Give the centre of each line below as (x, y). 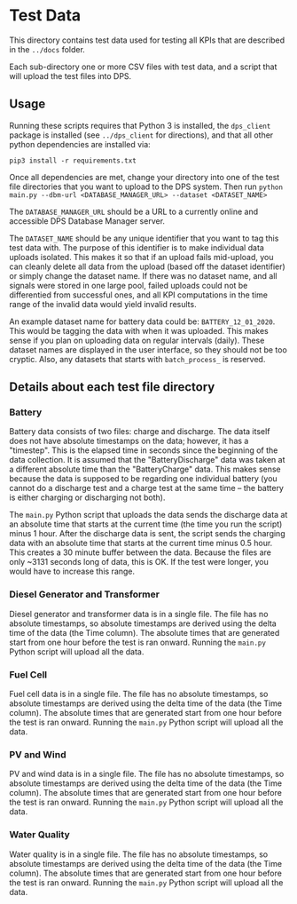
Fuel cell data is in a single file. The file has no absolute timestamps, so (139, 694)
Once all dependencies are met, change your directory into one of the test (145, 177)
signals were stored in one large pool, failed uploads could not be (129, 285)
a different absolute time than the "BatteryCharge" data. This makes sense (145, 469)
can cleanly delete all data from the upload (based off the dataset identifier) (147, 266)
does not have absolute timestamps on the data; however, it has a (129, 441)
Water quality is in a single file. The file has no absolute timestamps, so (139, 854)
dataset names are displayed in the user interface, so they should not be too (148, 349)
